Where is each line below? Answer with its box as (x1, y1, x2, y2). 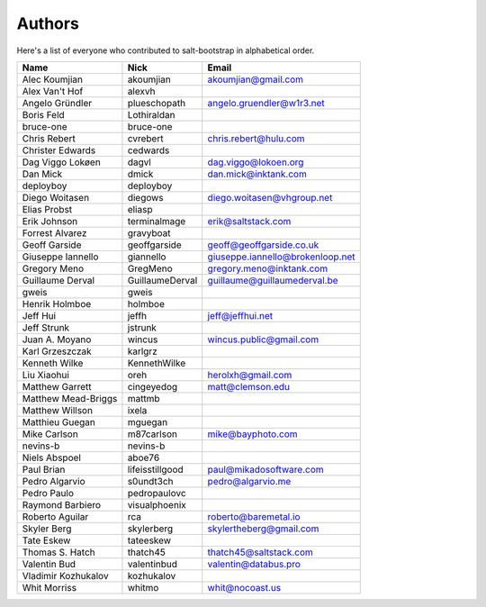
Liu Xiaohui (22, 368, 69, 381)
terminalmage (127, 214, 186, 227)
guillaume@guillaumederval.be (207, 274, 338, 286)
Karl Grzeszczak (22, 345, 92, 358)
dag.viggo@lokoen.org (207, 156, 304, 168)
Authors (16, 14, 80, 33)
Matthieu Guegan (22, 415, 96, 428)
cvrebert (127, 131, 164, 144)
